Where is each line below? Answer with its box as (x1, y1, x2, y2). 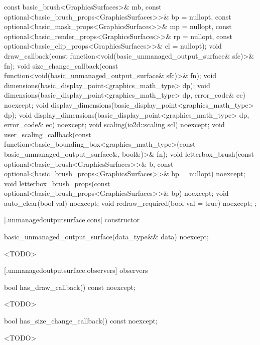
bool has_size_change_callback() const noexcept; (4, 315, 158, 326)
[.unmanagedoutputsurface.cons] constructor (4, 214, 140, 225)
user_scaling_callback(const (4, 129, 91, 139)
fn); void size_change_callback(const (4, 60, 118, 71)
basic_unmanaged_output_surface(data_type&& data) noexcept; (4, 231, 209, 242)
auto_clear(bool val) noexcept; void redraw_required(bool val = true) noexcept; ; (4, 197, 256, 208)
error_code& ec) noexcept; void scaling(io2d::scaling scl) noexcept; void (4, 119, 225, 130)
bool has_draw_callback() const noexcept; (4, 281, 136, 292)
